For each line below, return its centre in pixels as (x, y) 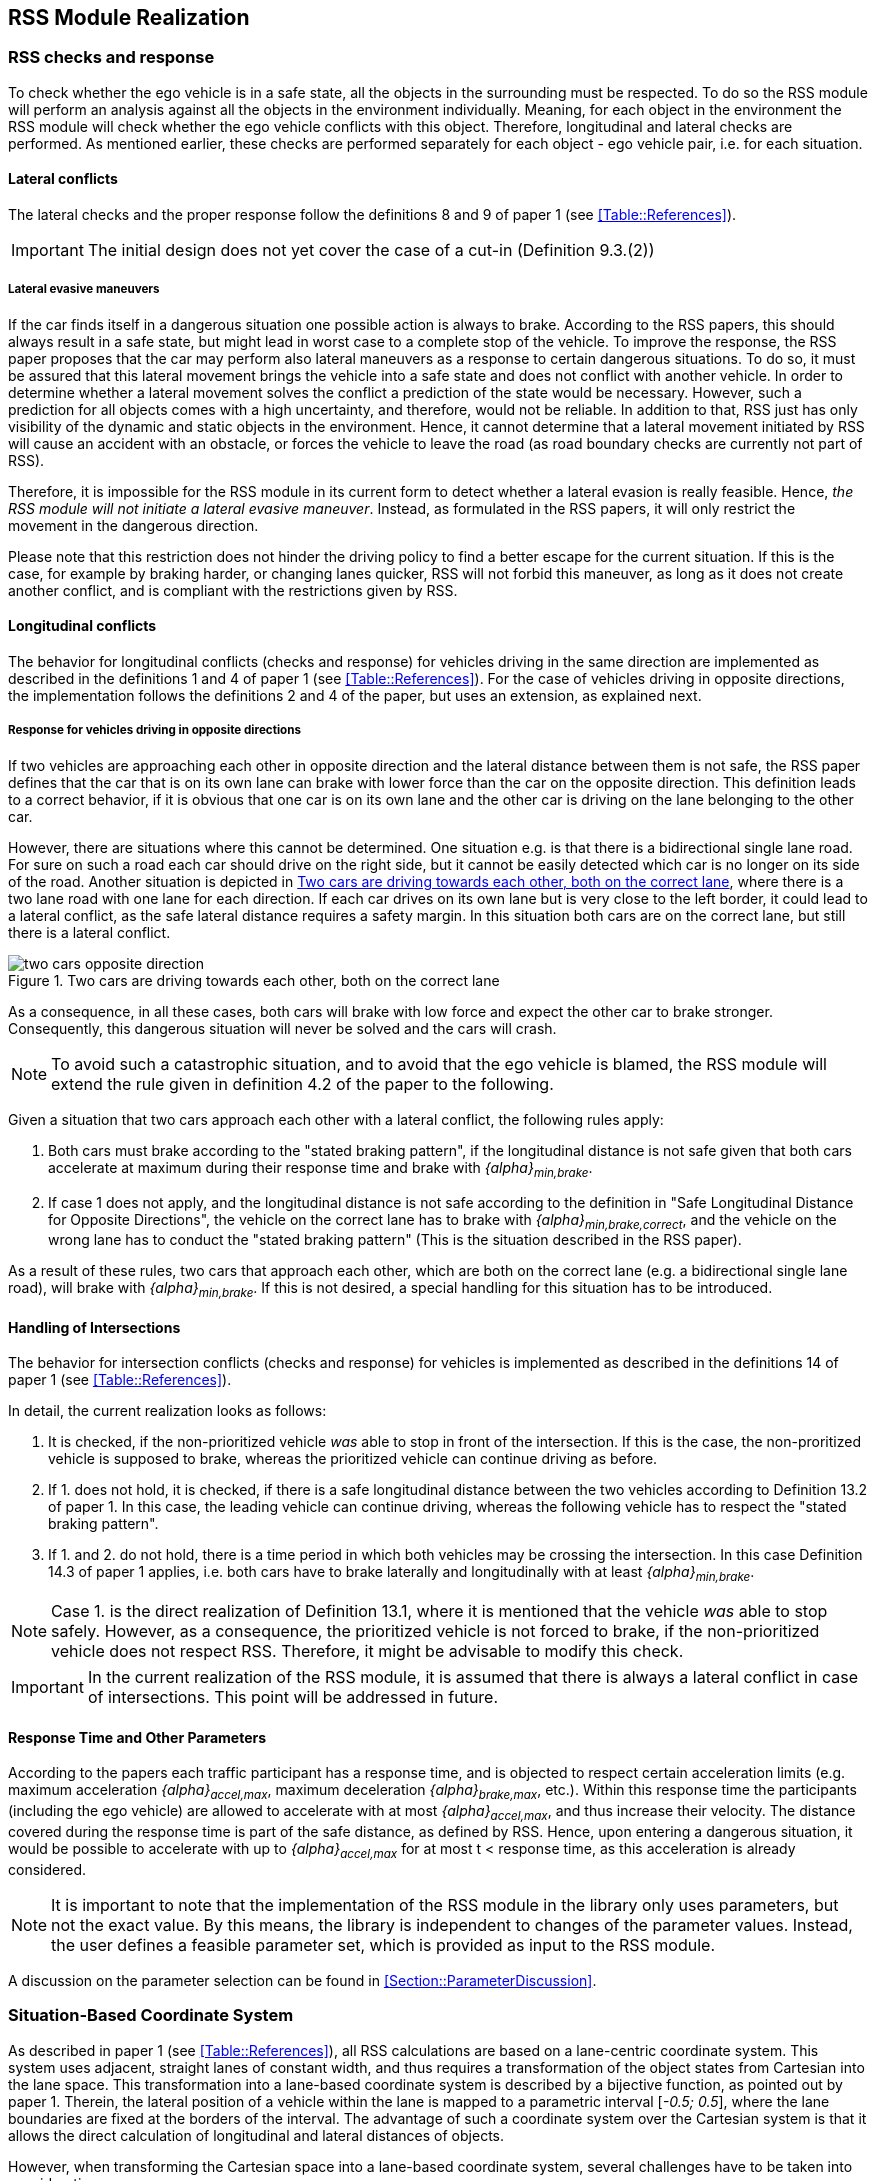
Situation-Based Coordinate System (151, 2015)
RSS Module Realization (129, 17)
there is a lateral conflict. (89, 932)
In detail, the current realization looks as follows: (167, 1411)
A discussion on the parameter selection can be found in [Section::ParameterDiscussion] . (302, 1980)
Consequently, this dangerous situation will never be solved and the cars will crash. (282, 1028)
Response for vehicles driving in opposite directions (154, 730)
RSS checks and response (111, 57)
